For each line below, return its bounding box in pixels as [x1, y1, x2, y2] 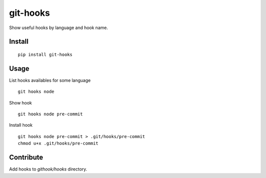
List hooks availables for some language [9, 77, 91, 83]
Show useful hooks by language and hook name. [9, 25, 108, 31]
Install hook [9, 122, 33, 128]
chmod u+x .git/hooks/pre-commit [18, 141, 99, 146]
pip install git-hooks [18, 52, 73, 57]
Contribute [9, 153, 43, 162]
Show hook [9, 100, 32, 106]
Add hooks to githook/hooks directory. [9, 166, 87, 172]
